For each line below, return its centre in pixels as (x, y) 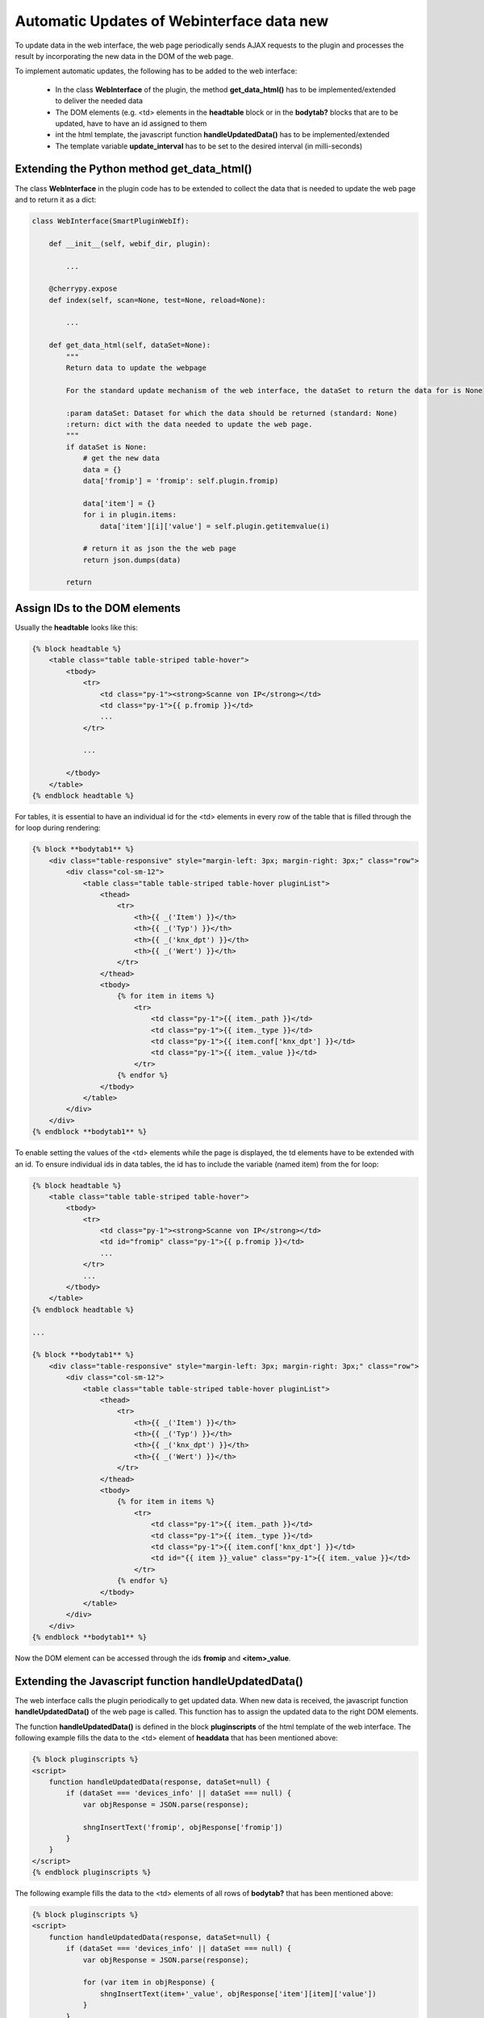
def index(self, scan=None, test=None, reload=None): (157, 300)
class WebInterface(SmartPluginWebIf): (111, 221)
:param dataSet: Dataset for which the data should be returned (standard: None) (232, 413)
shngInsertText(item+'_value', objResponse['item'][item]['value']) (238, 1993)
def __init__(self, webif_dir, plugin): (130, 243)
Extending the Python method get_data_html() (134, 169)
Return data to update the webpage (136, 368)
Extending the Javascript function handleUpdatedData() (159, 1681)
